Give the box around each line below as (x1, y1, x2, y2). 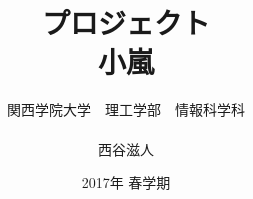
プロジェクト (41, 2, 210, 43)
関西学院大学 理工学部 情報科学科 (7, 99, 245, 120)
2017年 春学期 (81, 172, 171, 193)
